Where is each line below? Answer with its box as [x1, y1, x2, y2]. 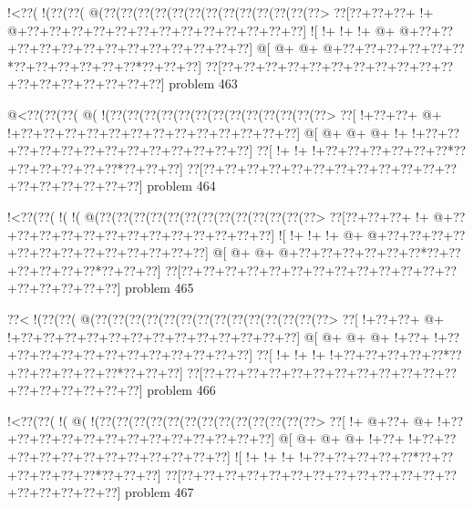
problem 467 [125, 482, 194, 502]
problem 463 [169, 74, 238, 93]
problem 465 [125, 278, 194, 297]
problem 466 [147, 380, 216, 399]
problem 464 [147, 176, 216, 195]
